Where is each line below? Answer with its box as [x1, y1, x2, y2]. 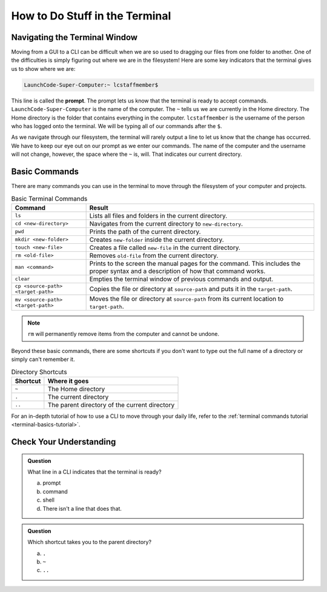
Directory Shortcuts [11, 368, 67, 376]
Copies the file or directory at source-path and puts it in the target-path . [89, 284, 293, 293]
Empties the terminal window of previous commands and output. [89, 275, 274, 283]
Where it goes [47, 377, 89, 385]
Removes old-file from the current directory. [89, 251, 219, 260]
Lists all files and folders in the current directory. [89, 211, 228, 220]
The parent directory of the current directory [47, 400, 175, 409]
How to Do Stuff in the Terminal [11, 9, 171, 22]
